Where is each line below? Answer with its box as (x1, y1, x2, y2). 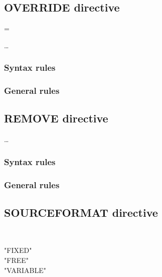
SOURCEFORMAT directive (4, 204, 158, 220)
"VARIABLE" (4, 264, 46, 275)
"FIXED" (4, 245, 32, 255)
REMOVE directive (4, 110, 108, 126)
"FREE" (4, 254, 29, 265)
